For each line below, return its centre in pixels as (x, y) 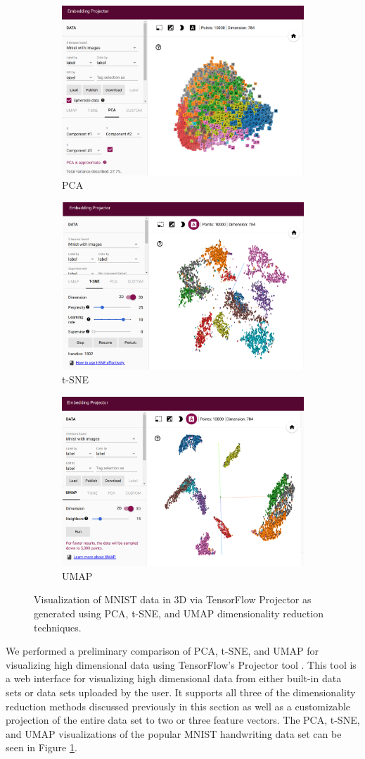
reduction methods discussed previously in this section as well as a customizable (178, 706)
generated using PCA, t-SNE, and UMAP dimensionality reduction (179, 613)
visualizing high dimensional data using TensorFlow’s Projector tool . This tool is (181, 664)
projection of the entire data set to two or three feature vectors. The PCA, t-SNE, (183, 720)
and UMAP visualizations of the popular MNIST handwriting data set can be (174, 733)
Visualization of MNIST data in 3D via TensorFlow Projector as (173, 599)
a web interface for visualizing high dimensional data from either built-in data (174, 678)
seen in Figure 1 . (41, 747)
